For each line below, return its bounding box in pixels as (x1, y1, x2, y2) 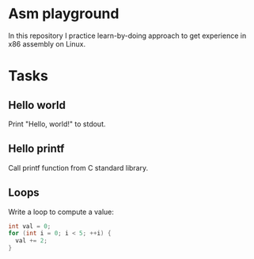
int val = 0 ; (8, 222, 51, 230)
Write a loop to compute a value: (8, 207, 115, 216)
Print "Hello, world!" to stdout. (8, 119, 106, 129)
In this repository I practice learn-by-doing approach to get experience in (8, 31, 247, 40)
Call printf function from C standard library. (8, 163, 149, 172)
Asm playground (8, 5, 119, 23)
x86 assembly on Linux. (8, 39, 85, 48)
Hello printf (8, 142, 65, 156)
